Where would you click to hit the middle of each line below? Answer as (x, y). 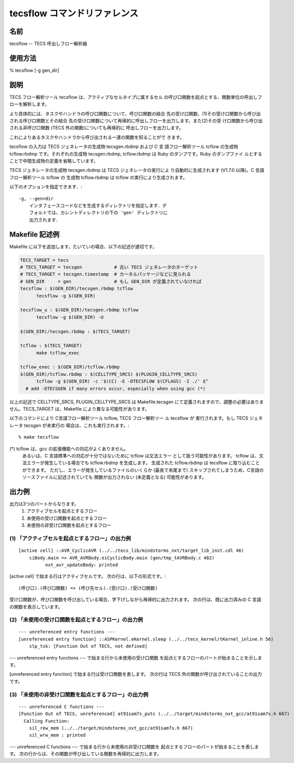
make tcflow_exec (58, 353)
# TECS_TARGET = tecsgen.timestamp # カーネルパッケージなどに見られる (105, 274)
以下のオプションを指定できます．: (46, 187)
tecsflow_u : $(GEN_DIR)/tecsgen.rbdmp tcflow (79, 310)
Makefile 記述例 (34, 234)
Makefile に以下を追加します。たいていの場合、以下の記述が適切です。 (83, 246)
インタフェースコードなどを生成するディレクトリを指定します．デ (98, 206)
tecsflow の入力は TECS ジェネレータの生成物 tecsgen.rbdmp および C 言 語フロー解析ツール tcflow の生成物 (124, 147)
